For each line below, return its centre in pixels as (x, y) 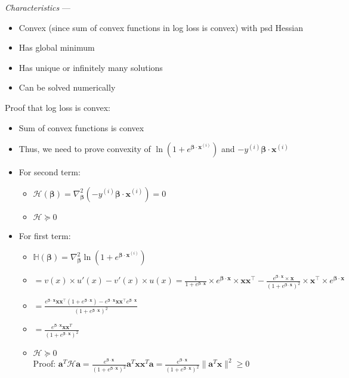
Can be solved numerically (67, 87)
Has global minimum (57, 47)
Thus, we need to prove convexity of (85, 149)
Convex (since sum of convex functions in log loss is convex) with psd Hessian (161, 27)
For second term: (50, 172)
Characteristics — (38, 7)
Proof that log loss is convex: (58, 107)
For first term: (45, 235)
